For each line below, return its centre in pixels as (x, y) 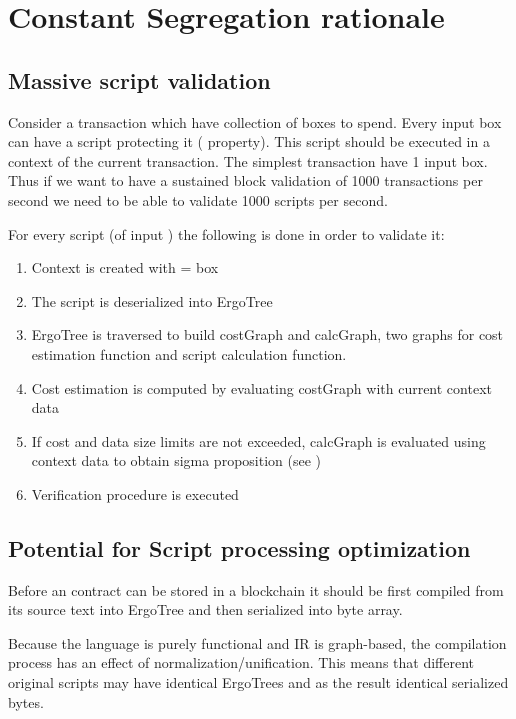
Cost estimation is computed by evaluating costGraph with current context (261, 387)
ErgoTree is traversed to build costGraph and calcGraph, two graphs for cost (267, 334)
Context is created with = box (125, 267)
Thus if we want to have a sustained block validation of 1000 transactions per (245, 180)
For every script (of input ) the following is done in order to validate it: (226, 233)
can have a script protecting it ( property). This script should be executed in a (249, 141)
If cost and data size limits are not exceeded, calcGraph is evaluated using (258, 440)
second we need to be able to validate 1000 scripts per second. (198, 199)
